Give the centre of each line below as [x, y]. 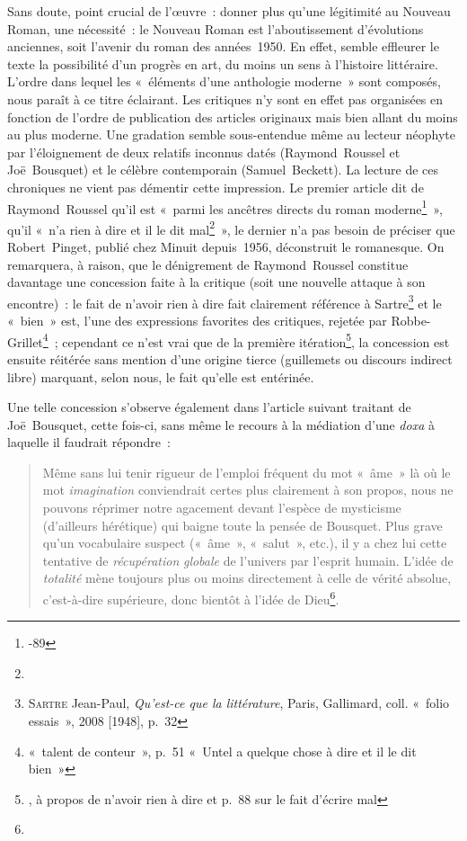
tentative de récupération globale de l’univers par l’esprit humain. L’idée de [248, 560]
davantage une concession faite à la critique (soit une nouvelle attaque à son [216, 282]
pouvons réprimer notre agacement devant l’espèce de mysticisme [222, 508]
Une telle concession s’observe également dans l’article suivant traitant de [209, 407]
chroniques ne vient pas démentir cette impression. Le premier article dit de [216, 187]
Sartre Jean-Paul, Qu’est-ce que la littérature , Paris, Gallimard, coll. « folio [239, 703]
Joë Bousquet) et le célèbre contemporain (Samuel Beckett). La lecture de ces [223, 170]
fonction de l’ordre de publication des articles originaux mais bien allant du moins [233, 116]
